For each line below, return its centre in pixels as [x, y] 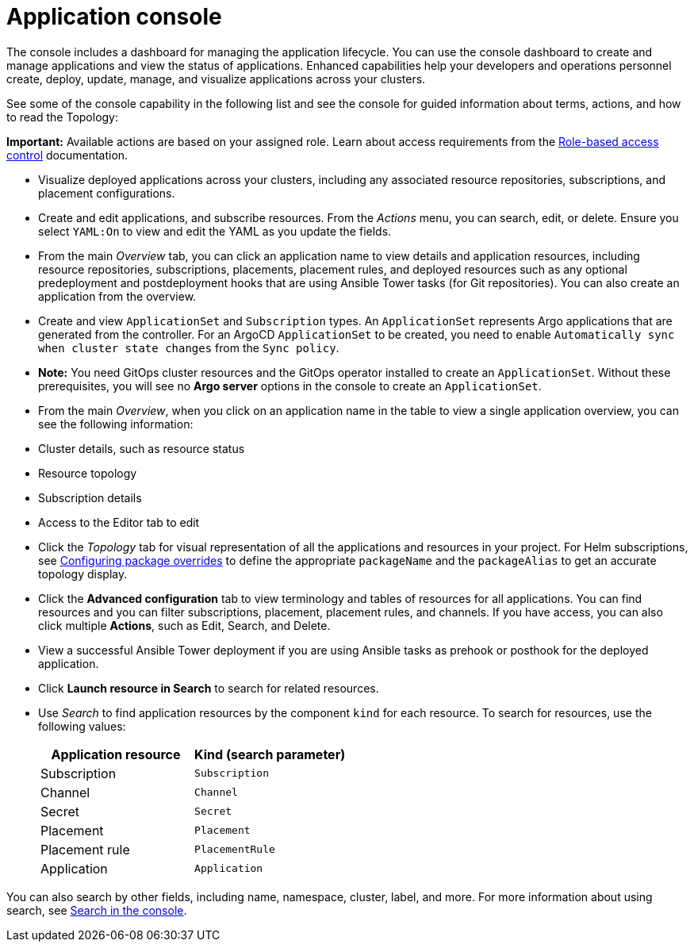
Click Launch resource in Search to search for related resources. [209, 688]
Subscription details [90, 497]
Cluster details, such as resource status [142, 448]
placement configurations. [107, 193]
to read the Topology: [63, 117]
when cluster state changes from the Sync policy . [189, 347]
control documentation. [67, 155]
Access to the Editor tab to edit [119, 522]
